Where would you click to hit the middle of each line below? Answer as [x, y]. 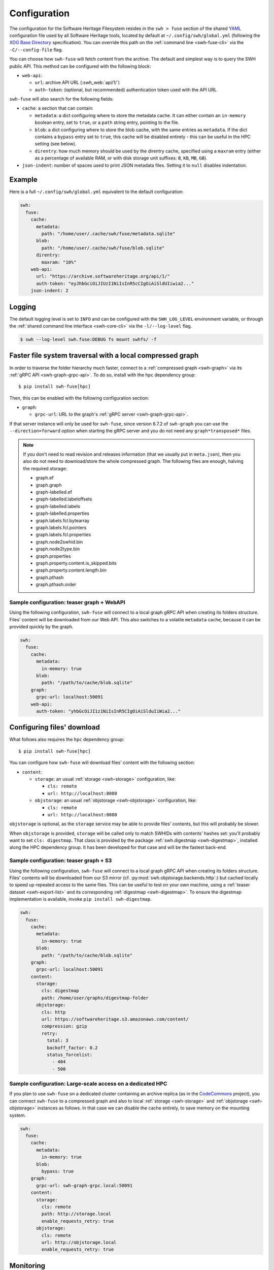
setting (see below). [56, 144]
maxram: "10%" [59, 262]
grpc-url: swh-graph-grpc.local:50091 [84, 1185]
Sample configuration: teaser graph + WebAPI [67, 602]
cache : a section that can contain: [58, 108]
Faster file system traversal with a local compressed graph [104, 356]
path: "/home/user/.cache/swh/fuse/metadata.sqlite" [108, 234]
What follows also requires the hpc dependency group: [67, 740]
